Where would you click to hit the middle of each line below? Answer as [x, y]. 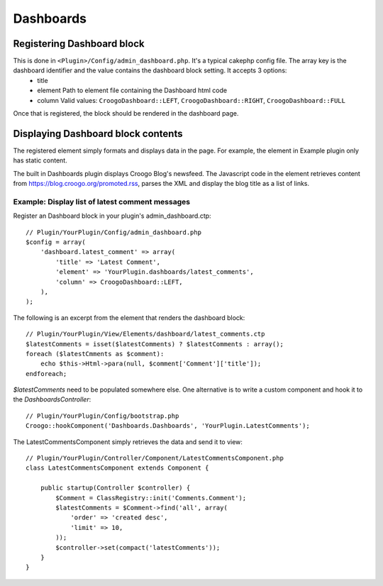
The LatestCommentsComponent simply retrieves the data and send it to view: [128, 442]
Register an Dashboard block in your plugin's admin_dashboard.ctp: [112, 216]
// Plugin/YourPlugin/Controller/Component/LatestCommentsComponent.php [155, 458]
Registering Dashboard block [79, 44]
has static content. [40, 160]
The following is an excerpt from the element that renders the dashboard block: [129, 317]
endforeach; [46, 374]
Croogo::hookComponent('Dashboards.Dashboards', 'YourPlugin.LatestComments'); [168, 426]
